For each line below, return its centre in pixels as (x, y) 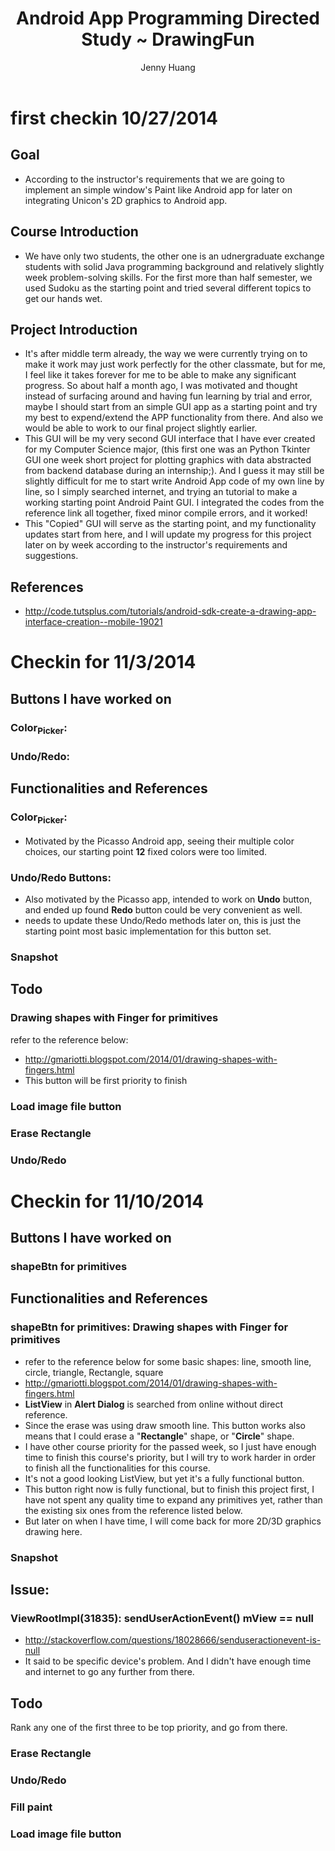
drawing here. (53, 1531)
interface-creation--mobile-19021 (93, 622)
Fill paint (31, 1807)
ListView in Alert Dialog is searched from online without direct (153, 1404)
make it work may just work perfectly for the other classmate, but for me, (175, 364)
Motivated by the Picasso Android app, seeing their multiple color (159, 841)
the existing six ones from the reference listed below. (133, 1510)
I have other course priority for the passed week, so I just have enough (170, 1446)
